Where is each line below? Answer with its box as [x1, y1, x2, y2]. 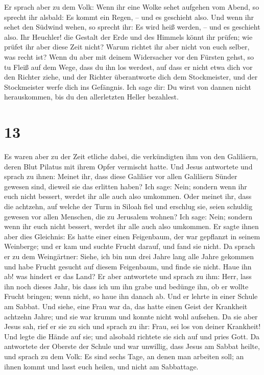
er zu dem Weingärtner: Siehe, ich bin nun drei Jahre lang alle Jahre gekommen [4, 251, 254, 261]
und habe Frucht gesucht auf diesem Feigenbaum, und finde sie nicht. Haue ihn [4, 261, 252, 271]
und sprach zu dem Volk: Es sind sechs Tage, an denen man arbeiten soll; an [4, 351, 244, 361]
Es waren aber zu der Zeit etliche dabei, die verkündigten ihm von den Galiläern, [4, 151, 258, 162]
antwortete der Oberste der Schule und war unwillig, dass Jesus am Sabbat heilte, [4, 341, 260, 352]
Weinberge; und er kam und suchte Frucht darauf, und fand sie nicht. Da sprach [4, 241, 255, 252]
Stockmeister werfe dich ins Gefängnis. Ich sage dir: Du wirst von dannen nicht [4, 81, 251, 92]
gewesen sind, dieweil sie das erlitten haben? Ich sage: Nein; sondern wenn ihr [4, 181, 247, 191]
